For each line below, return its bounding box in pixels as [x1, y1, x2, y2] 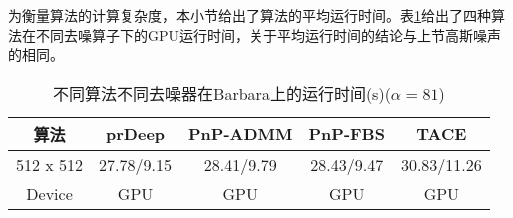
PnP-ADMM [188, 122, 293, 146]
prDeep [106, 122, 166, 146]
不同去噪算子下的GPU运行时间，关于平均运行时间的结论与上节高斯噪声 [35, 24, 502, 45]
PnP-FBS [308, 122, 385, 146]
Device [26, 181, 73, 205]
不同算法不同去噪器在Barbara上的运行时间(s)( [53, 81, 391, 105]
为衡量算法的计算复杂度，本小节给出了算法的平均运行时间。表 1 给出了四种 [8, 5, 491, 25]
